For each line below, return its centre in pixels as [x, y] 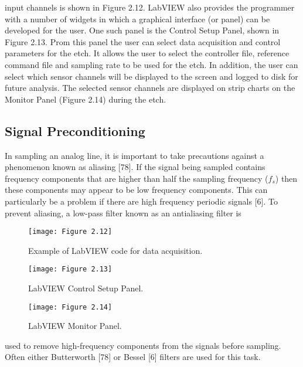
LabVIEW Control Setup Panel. [86, 288]
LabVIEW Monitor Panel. [75, 326]
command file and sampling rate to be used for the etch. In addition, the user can [151, 64]
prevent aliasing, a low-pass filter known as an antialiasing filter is [123, 213]
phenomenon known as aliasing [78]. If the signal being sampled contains [135, 167]
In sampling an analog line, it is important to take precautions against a [135, 155]
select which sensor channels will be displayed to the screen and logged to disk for [151, 76]
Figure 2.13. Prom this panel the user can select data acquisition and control [143, 41]
